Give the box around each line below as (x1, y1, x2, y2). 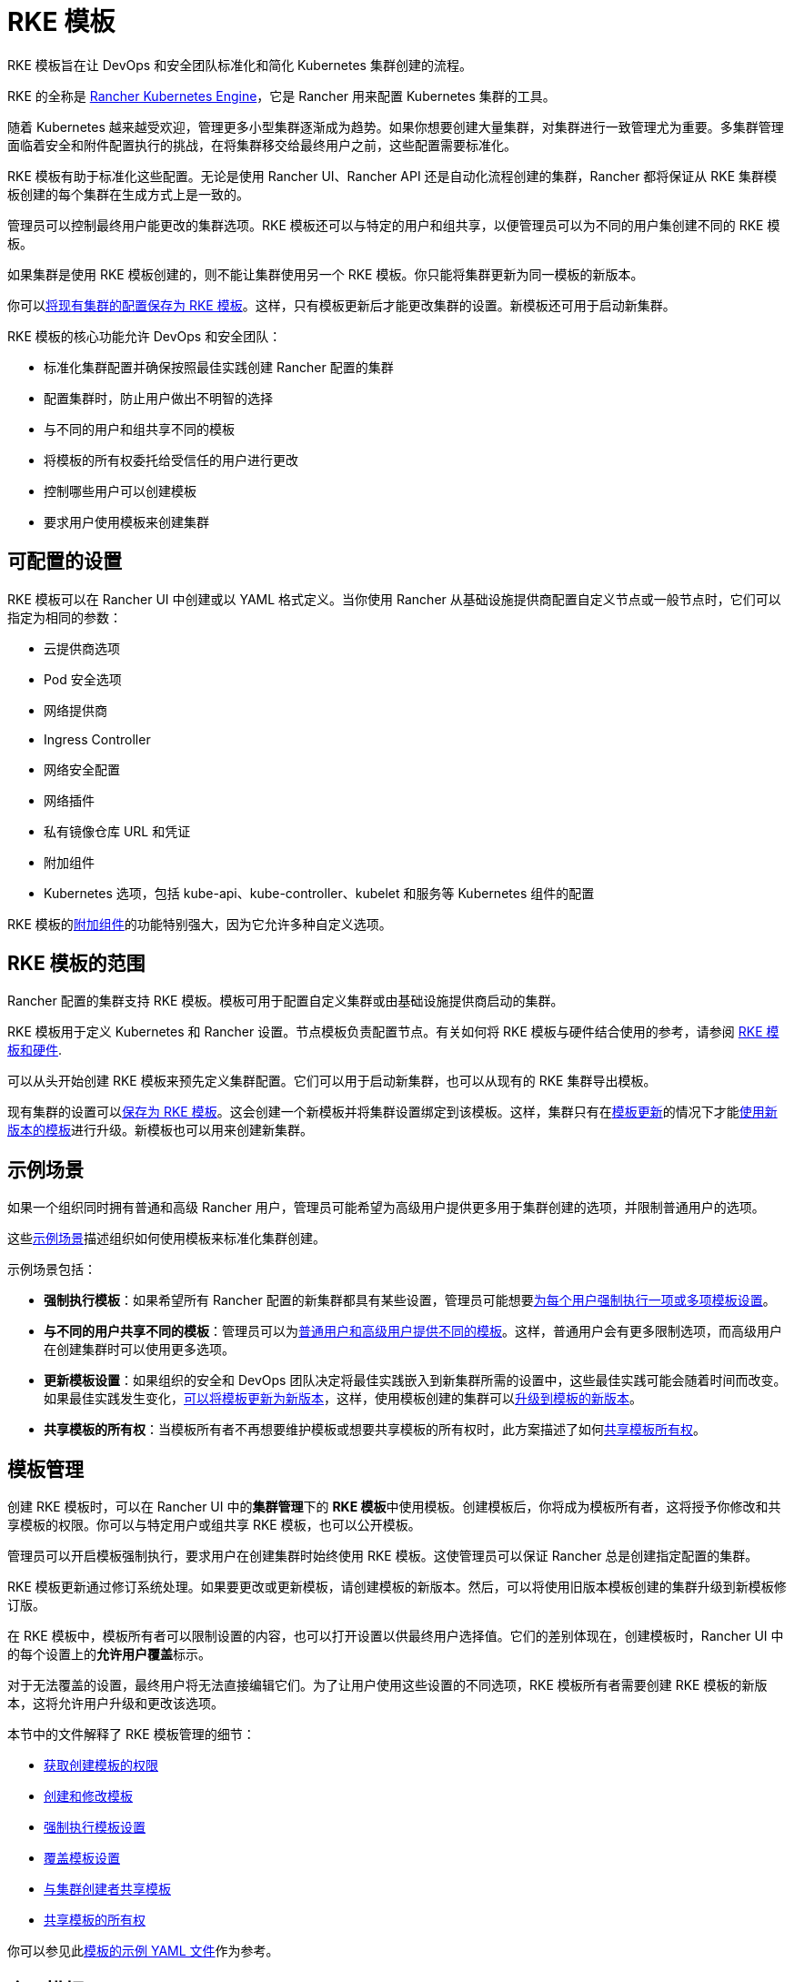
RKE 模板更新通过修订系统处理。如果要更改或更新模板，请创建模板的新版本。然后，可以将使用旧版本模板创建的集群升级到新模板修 (7, 1579, 787, 1595)
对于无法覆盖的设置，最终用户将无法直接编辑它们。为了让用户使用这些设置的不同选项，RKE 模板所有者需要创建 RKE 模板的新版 (7, 1677, 768, 1694)
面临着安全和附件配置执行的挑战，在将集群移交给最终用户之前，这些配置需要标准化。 (7, 137, 517, 153)
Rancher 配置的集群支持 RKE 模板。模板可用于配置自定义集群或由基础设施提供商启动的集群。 (7, 993, 564, 1009)
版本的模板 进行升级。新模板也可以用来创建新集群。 (7, 1122, 313, 1138)
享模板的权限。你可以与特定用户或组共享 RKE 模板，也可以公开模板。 (7, 1517, 421, 1533)
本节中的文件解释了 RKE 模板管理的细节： (7, 1726, 256, 1743)
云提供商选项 (44, 640, 120, 656)
